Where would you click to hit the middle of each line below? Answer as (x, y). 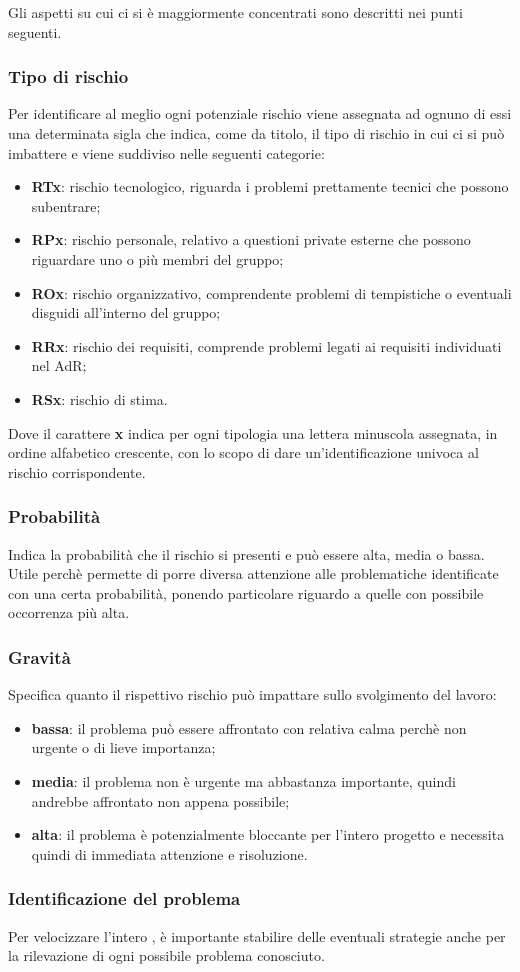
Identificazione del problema (124, 898)
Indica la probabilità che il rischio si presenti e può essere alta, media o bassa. (246, 553)
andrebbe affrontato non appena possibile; (160, 800)
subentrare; (66, 205)
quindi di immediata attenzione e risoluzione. (169, 853)
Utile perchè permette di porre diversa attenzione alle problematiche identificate (253, 573)
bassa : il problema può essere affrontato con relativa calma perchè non (249, 727)
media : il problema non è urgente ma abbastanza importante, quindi (243, 780)
